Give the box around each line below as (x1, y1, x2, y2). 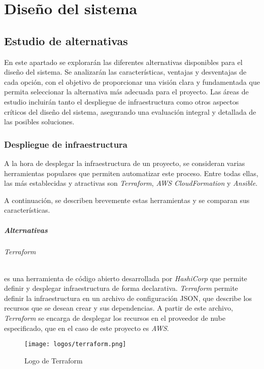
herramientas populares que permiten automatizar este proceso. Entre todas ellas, (4, 167, 258, 178)
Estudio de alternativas (4, 32, 128, 48)
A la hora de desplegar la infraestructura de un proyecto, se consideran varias (4, 157, 245, 168)
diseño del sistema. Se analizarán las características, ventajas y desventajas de (4, 66, 247, 77)
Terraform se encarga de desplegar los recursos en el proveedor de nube (4, 313, 225, 323)
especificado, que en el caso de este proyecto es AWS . (4, 322, 169, 333)
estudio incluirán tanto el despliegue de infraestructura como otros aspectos (4, 96, 239, 107)
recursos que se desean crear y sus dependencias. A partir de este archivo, (4, 303, 233, 313)
